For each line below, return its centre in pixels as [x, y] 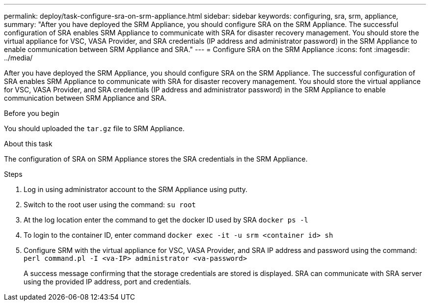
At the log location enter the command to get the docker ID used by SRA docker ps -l [166, 220]
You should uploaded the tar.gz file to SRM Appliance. [94, 128]
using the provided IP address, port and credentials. [107, 282]
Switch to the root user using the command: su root [110, 205]
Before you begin [32, 113]
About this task [28, 144]
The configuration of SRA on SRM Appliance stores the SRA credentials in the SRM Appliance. [156, 159]
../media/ [18, 58]
